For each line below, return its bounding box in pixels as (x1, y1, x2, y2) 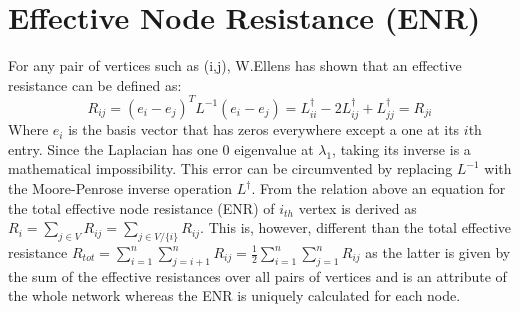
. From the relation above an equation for (251, 178, 506, 199)
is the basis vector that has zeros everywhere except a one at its (68, 119, 460, 140)
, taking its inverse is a (332, 138, 471, 159)
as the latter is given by (365, 242, 511, 262)
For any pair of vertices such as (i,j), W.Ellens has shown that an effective (8, 55, 462, 76)
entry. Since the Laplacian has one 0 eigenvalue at (8, 138, 314, 159)
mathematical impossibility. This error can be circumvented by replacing (8, 158, 453, 179)
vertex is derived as (298, 197, 417, 218)
